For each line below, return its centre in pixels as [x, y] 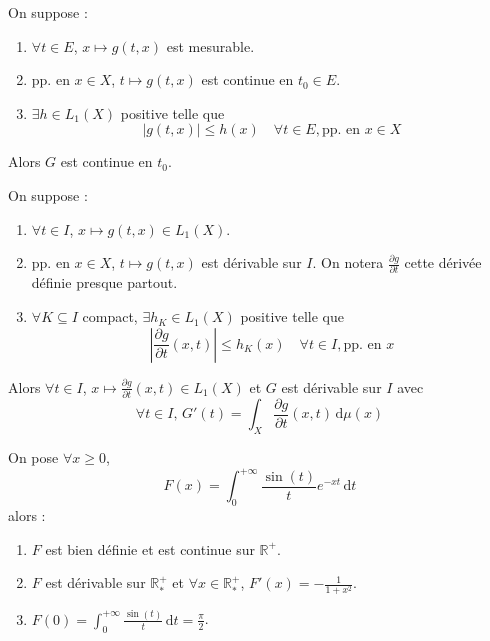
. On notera [348, 262]
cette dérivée [443, 262]
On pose [33, 457]
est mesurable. [210, 45]
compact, [110, 316]
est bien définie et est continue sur [150, 548]
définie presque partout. [104, 282]
